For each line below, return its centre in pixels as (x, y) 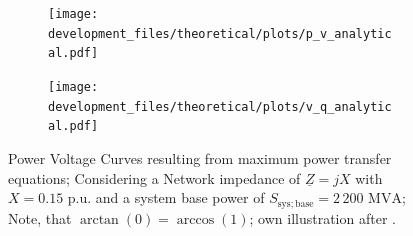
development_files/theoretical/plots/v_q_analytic (220, 106)
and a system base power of (180, 197)
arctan (99, 219)
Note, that (40, 217)
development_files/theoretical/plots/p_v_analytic (220, 33)
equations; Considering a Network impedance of (154, 177)
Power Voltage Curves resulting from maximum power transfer (200, 157)
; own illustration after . (322, 217)
